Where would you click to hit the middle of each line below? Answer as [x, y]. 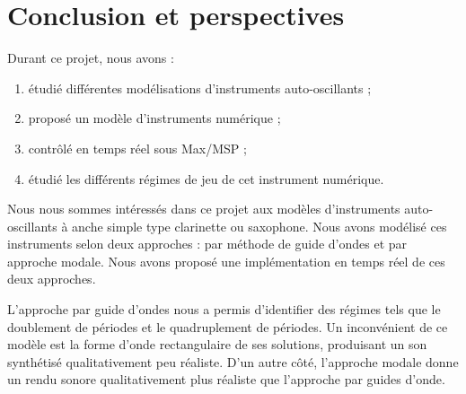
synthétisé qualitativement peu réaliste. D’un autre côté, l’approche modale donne [233, 361]
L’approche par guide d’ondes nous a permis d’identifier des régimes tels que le [224, 309]
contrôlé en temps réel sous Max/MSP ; [137, 148]
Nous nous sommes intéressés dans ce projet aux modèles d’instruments [204, 209]
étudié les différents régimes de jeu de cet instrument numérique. [206, 178]
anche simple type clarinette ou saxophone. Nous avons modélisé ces [259, 226]
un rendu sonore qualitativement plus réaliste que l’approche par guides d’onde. [226, 379]
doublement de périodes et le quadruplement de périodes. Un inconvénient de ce [228, 326]
